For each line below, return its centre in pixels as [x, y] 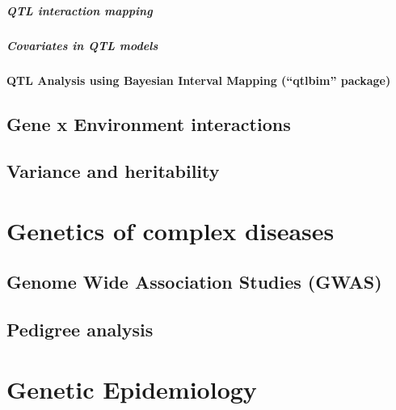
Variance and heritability [113, 171]
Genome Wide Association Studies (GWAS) [194, 282]
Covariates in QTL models [82, 45]
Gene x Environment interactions [149, 123]
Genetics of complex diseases [171, 230]
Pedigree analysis [80, 330]
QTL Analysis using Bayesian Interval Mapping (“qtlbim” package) [199, 80]
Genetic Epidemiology [132, 389]
